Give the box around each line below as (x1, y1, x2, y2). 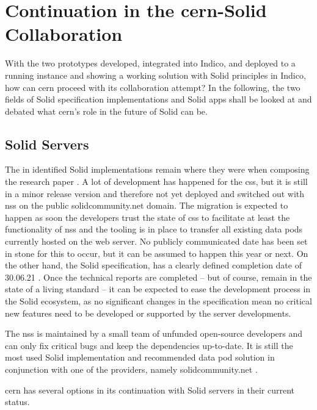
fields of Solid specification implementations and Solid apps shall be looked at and (5, 93, 312, 106)
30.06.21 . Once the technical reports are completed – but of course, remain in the (5, 270, 312, 283)
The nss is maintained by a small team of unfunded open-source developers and (5, 327, 303, 340)
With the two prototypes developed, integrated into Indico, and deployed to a (5, 57, 296, 70)
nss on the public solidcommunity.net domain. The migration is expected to (5, 199, 288, 212)
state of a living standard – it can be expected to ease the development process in (5, 282, 311, 295)
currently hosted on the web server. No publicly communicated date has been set (5, 235, 308, 248)
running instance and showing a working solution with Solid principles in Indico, (5, 68, 306, 81)
